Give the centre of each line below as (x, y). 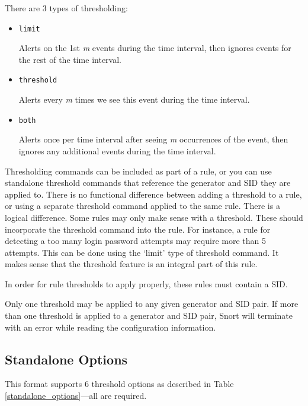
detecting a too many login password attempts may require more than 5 (135, 241)
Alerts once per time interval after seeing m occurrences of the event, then (153, 139)
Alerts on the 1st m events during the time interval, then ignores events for (155, 48)
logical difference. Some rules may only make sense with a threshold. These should (154, 217)
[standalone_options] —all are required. (76, 396)
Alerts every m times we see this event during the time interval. (134, 99)
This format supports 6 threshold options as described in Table (119, 384)
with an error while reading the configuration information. (110, 327)
